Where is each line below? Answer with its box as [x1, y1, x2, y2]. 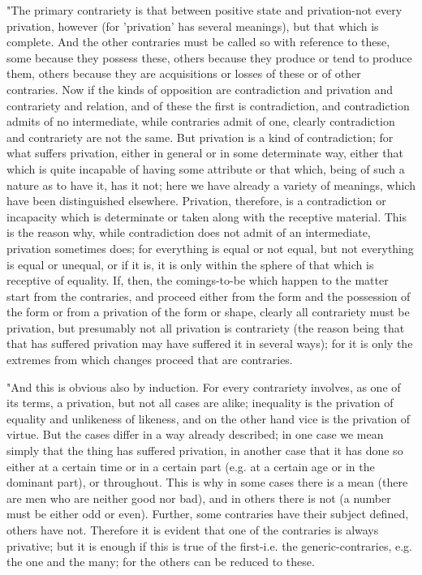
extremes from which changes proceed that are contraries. [6, 351, 293, 368]
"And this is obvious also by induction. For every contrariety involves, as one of [6, 378, 401, 395]
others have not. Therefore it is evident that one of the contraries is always [6, 521, 379, 538]
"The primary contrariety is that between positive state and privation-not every [6, 2, 403, 18]
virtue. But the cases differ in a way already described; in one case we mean [6, 426, 384, 443]
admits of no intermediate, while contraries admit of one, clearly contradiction [6, 113, 395, 130]
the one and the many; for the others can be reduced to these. [6, 553, 315, 570]
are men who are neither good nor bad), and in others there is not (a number [6, 489, 391, 506]
